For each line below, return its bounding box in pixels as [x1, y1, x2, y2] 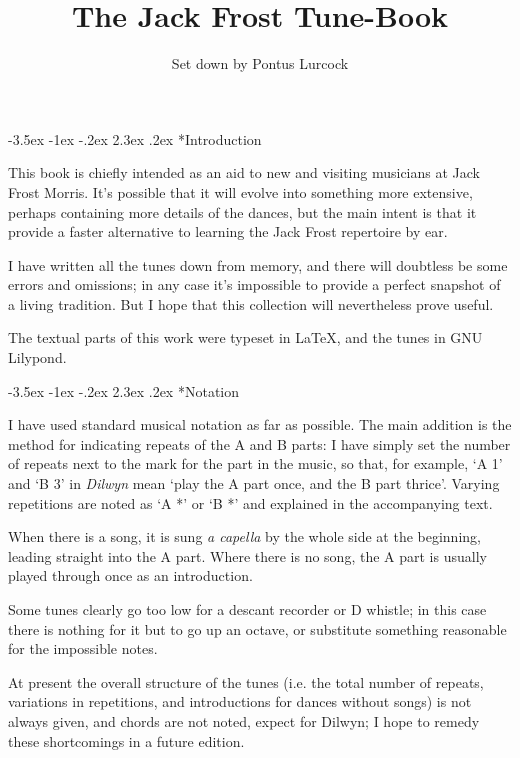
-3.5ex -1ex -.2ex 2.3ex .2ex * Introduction [8, 128, 262, 149]
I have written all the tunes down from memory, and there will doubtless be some [8, 254, 508, 275]
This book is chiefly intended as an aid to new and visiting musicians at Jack [8, 162, 480, 183]
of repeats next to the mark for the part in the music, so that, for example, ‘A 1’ [8, 453, 503, 474]
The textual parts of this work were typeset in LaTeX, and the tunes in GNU [8, 327, 483, 348]
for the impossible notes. [8, 638, 158, 659]
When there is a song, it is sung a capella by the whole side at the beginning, [8, 526, 481, 547]
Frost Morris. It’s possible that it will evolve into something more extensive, [8, 181, 473, 202]
